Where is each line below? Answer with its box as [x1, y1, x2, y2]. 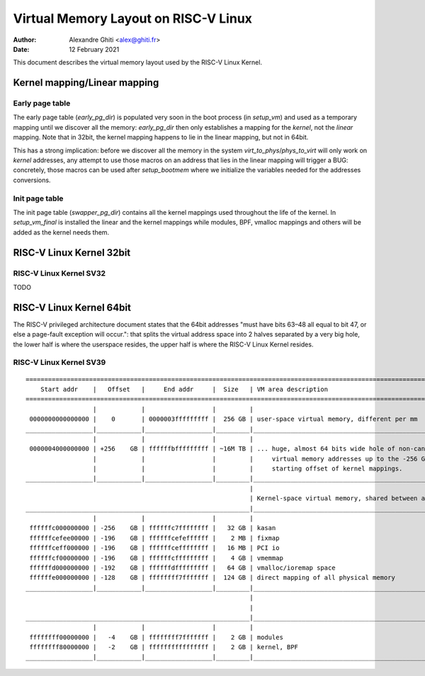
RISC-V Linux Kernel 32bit [13, 247, 131, 259]
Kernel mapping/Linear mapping [13, 77, 159, 89]
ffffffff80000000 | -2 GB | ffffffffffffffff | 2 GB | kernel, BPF [29, 643, 299, 651]
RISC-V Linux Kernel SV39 [13, 358, 106, 368]
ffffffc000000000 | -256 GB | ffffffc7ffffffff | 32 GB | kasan [29, 524, 276, 532]
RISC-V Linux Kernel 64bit [13, 301, 131, 313]
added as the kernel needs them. [13, 227, 110, 237]
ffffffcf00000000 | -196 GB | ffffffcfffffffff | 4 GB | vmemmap [29, 553, 283, 562]
